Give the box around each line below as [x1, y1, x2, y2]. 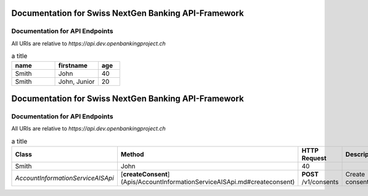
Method [120, 150, 144, 159]
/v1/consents [301, 178, 339, 186]
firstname [58, 61, 88, 70]
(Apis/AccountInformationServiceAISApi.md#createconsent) [120, 178, 295, 186]
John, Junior [58, 77, 95, 86]
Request [301, 154, 327, 162]
